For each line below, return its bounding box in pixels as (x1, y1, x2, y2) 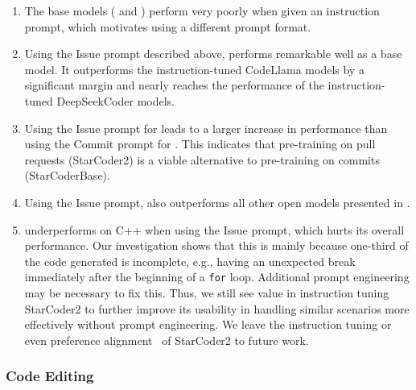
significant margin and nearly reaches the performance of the (24, 77, 324, 93)
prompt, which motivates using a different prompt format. (24, 18, 311, 35)
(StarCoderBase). (24, 167, 110, 184)
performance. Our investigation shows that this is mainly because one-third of (24, 237, 409, 254)
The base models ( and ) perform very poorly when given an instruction (24, 2, 380, 19)
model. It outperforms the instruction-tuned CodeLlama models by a (24, 60, 365, 77)
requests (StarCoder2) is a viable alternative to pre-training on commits (24, 151, 380, 168)
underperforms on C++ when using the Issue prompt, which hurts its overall (24, 221, 405, 238)
